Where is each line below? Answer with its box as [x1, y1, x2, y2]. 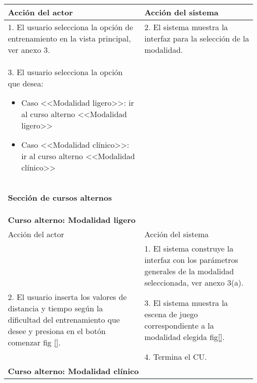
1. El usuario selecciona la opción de [8, 21, 133, 33]
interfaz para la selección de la [144, 33, 249, 44]
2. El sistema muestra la [144, 21, 228, 33]
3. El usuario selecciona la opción [8, 66, 123, 78]
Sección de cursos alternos [8, 192, 112, 203]
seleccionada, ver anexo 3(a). [144, 277, 244, 288]
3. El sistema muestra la [144, 297, 228, 308]
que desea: [8, 78, 43, 89]
